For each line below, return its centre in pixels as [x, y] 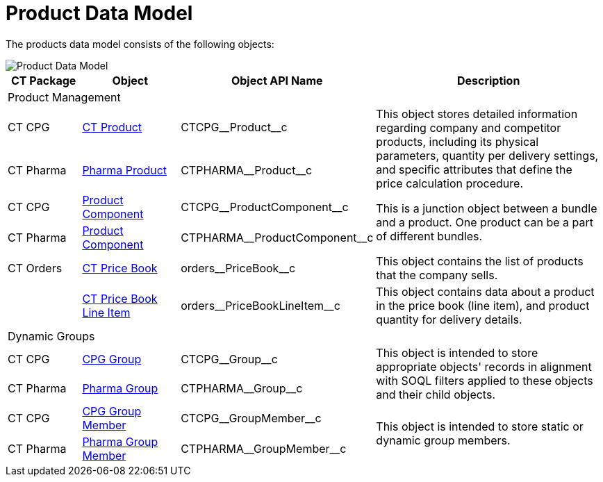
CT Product [112, 127]
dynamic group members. [443, 440]
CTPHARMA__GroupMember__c [264, 448]
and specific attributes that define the [474, 169]
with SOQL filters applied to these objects [485, 380]
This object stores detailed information [477, 114]
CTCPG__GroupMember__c [251, 418]
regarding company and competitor [469, 127]
